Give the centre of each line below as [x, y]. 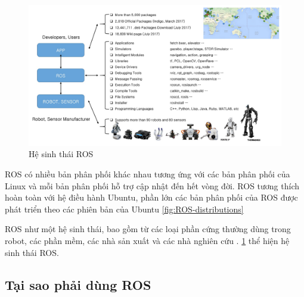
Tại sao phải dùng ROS [78, 284]
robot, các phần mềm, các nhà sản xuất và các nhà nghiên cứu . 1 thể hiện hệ [147, 240]
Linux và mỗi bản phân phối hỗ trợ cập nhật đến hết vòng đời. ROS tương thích [152, 185]
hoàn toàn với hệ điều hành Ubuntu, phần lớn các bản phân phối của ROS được [151, 197]
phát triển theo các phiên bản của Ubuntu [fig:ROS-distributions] [124, 209]
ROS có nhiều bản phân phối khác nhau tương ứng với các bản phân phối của [148, 174]
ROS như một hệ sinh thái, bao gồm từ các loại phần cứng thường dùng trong [148, 229]
